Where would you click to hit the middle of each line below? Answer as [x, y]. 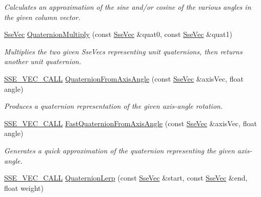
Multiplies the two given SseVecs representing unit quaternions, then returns [123, 51]
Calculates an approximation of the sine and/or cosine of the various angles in [128, 7]
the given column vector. [42, 17]
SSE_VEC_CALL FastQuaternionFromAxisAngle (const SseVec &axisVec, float [130, 123]
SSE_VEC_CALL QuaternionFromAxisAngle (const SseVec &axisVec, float [124, 78]
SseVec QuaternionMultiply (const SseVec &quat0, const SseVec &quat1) [118, 34]
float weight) [24, 188]
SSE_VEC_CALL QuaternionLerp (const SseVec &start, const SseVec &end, [126, 178]
